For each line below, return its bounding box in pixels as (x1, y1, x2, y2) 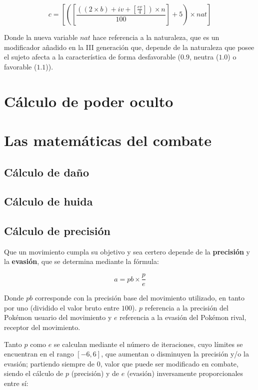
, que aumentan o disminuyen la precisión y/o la (101, 348, 249, 359)
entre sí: (4, 377, 28, 388)
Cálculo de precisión (4, 223, 110, 238)
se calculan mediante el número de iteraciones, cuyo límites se (53, 338, 243, 349)
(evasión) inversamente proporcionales (126, 368, 243, 378)
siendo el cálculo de (4, 368, 63, 378)
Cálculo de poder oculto (4, 90, 173, 111)
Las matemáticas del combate (4, 129, 211, 150)
